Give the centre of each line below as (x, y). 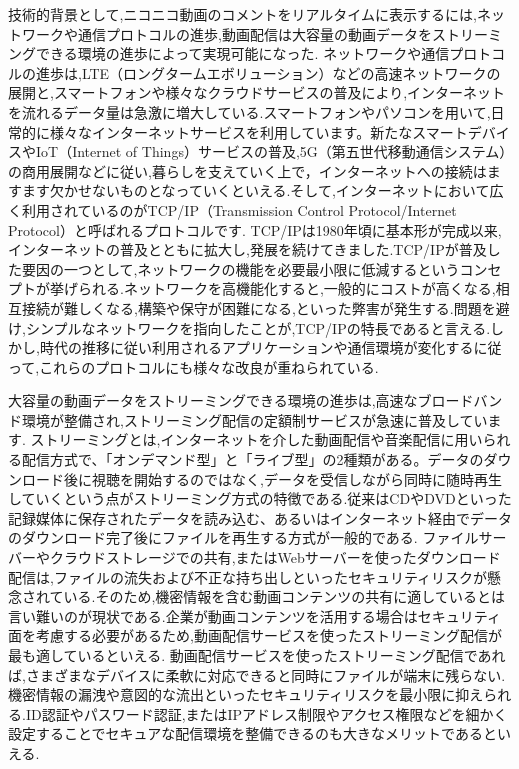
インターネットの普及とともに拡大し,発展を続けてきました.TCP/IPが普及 (247, 249)
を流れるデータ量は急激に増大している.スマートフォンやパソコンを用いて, (249, 111)
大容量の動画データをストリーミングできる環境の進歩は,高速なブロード (241, 400)
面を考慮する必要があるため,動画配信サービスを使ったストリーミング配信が (255, 635)
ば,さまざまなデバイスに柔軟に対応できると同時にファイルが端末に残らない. (257, 674)
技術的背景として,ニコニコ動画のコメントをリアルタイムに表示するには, (242, 14)
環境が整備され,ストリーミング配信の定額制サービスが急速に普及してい (254, 419)
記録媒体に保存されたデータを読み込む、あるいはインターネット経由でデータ (260, 517)
